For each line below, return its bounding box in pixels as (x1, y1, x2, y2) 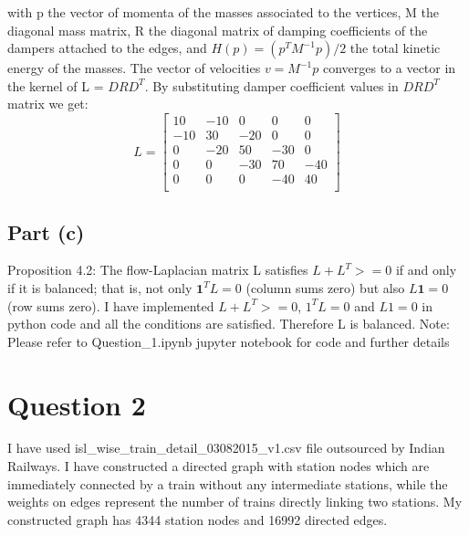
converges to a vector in (322, 58, 456, 78)
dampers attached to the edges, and (7, 38, 207, 58)
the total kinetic (349, 38, 441, 58)
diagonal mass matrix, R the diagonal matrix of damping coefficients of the (7, 20, 428, 39)
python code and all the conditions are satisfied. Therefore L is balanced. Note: (7, 314, 450, 333)
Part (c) (7, 217, 85, 246)
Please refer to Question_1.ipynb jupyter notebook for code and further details (7, 331, 450, 351)
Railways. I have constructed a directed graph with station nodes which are (7, 456, 430, 476)
